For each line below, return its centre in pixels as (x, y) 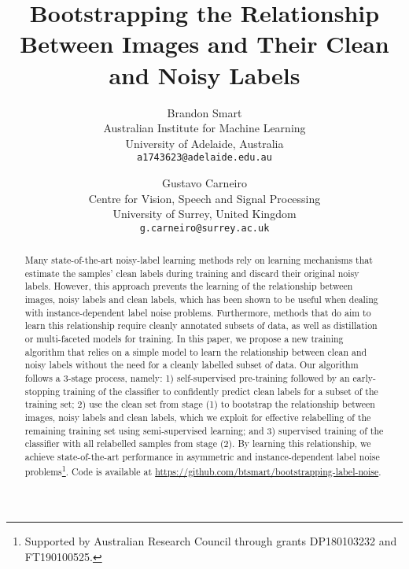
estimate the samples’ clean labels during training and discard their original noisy (192, 273)
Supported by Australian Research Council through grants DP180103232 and (211, 541)
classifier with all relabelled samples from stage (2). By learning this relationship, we (198, 443)
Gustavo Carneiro (204, 182)
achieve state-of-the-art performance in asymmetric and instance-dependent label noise (202, 457)
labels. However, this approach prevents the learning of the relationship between (189, 286)
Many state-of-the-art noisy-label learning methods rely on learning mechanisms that (199, 260)
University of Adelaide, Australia (204, 143)
